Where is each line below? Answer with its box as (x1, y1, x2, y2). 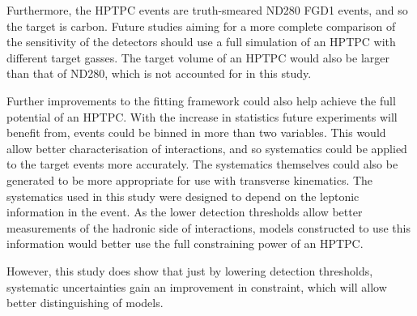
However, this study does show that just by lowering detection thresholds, (6, 262, 373, 279)
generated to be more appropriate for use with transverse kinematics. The (6, 171, 373, 188)
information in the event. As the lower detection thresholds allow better (6, 203, 363, 220)
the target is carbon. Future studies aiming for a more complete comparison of (6, 17, 396, 34)
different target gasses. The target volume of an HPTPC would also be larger (6, 49, 389, 66)
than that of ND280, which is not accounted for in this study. (6, 65, 312, 82)
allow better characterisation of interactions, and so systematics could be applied (6, 139, 407, 156)
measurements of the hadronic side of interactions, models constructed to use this (6, 219, 411, 236)
